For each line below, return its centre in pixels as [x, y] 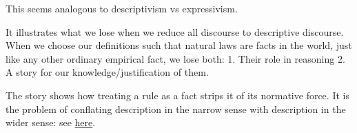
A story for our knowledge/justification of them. [107, 72]
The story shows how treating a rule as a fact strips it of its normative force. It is [177, 95]
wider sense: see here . [51, 122]
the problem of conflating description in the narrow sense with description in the [176, 109]
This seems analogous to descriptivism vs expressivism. [122, 8]
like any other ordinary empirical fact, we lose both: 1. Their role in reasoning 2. [175, 58]
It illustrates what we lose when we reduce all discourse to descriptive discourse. [175, 31]
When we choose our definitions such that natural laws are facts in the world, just [179, 45]
